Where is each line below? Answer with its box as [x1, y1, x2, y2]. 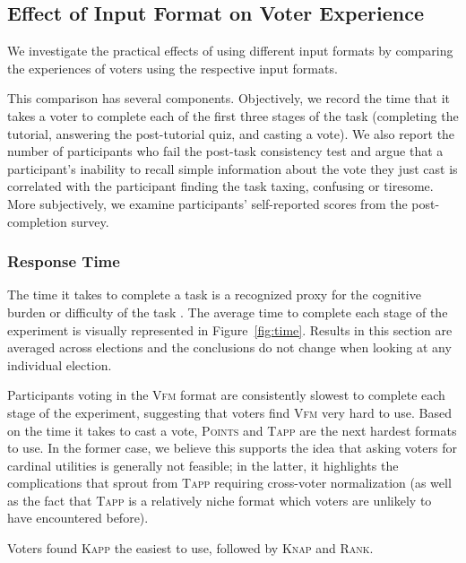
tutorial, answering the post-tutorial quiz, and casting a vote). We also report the [7, 124, 455, 143]
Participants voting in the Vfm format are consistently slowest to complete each [7, 385, 445, 404]
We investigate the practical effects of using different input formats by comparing [7, 41, 453, 60]
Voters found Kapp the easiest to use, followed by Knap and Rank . [7, 539, 374, 558]
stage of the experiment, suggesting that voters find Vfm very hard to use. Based [7, 403, 452, 421]
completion [7, 212, 67, 230]
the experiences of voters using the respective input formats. [7, 58, 338, 77]
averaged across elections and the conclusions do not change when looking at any [7, 338, 452, 357]
